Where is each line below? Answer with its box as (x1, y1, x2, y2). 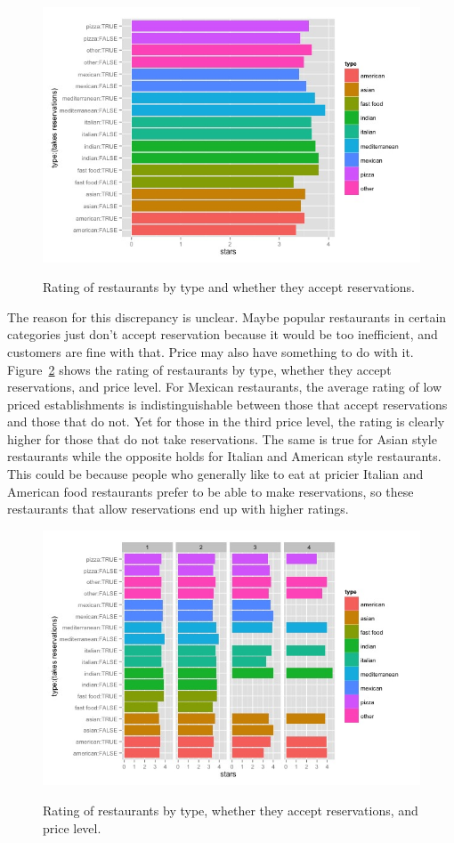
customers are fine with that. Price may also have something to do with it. (7, 342, 414, 361)
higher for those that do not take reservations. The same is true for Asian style (7, 429, 437, 448)
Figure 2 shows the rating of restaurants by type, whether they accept (7, 360, 392, 378)
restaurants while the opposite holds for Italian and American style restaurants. (7, 447, 442, 466)
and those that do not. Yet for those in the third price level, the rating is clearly (7, 412, 445, 431)
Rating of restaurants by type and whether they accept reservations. (43, 278, 415, 296)
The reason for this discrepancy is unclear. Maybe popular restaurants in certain (7, 307, 447, 326)
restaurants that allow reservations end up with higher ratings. (7, 499, 349, 518)
